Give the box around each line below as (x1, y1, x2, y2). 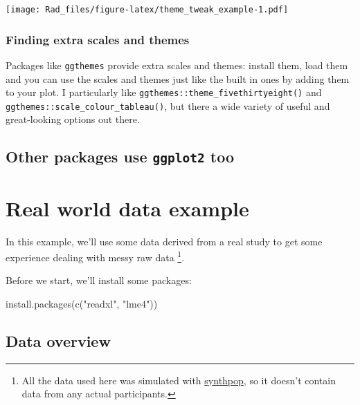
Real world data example (6, 194, 249, 222)
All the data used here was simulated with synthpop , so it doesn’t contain (21, 373, 336, 387)
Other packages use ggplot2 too (6, 146, 234, 167)
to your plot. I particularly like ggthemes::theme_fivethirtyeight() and (6, 85, 322, 100)
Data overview (6, 330, 111, 351)
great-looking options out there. (6, 112, 140, 126)
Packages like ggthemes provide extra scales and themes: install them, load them (6, 57, 348, 72)
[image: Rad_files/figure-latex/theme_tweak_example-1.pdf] (6, 5, 289, 15)
